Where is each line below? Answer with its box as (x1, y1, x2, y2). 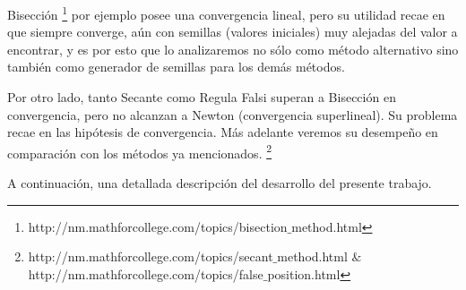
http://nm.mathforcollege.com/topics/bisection (28, 217, 288, 235)
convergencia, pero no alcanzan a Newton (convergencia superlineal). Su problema (7, 105, 458, 124)
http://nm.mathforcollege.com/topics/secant (28, 247, 273, 266)
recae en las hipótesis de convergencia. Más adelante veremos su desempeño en (7, 123, 438, 141)
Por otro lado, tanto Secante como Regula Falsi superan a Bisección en (7, 88, 396, 107)
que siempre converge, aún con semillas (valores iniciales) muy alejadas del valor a (7, 22, 458, 41)
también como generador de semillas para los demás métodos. (7, 57, 345, 76)
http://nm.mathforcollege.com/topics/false (28, 264, 263, 283)
